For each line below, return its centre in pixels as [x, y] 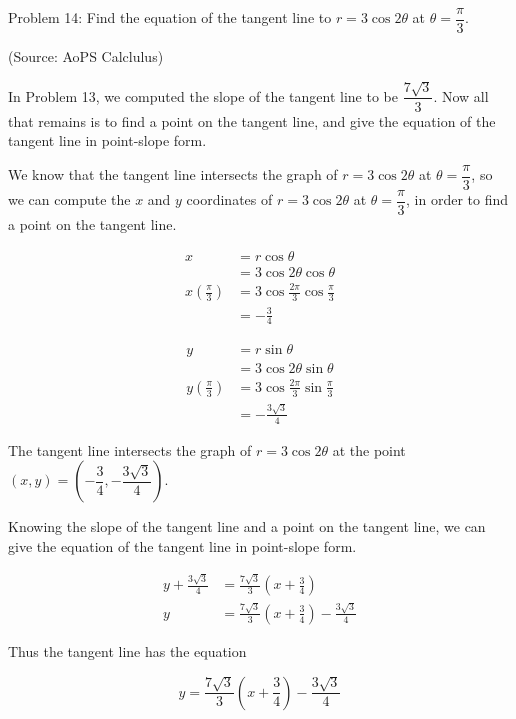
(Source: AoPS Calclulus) [86, 56]
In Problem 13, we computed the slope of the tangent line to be [203, 95]
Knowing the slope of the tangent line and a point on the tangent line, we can [247, 526]
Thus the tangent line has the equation [127, 650]
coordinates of [229, 199]
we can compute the [69, 199]
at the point [369, 449]
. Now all [461, 95]
